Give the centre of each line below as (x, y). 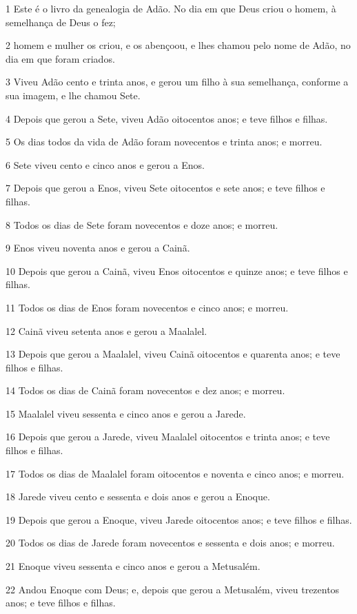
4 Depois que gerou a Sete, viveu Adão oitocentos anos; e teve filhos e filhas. (167, 118)
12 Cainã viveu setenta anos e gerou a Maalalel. (106, 330)
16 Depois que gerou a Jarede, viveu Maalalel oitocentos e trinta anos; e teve (168, 437)
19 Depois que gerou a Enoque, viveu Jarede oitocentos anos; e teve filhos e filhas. (179, 519)
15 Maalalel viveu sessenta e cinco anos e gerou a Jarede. (126, 413)
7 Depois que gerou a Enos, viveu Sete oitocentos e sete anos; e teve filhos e (165, 188)
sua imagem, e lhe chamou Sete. (73, 95)
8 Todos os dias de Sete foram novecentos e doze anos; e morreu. (142, 224)
